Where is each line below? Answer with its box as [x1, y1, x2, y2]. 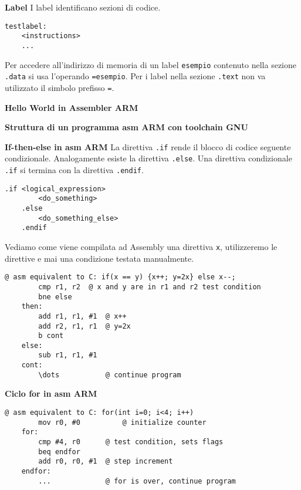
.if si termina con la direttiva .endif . [5, 164, 144, 176]
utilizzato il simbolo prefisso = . [5, 81, 114, 93]
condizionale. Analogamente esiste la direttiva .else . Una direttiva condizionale [5, 152, 292, 164]
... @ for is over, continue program [38, 477, 236, 485]
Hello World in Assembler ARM [5, 101, 138, 113]
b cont [38, 332, 64, 340]
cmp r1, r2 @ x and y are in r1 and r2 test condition [38, 282, 261, 291]
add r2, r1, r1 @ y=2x [38, 322, 131, 330]
